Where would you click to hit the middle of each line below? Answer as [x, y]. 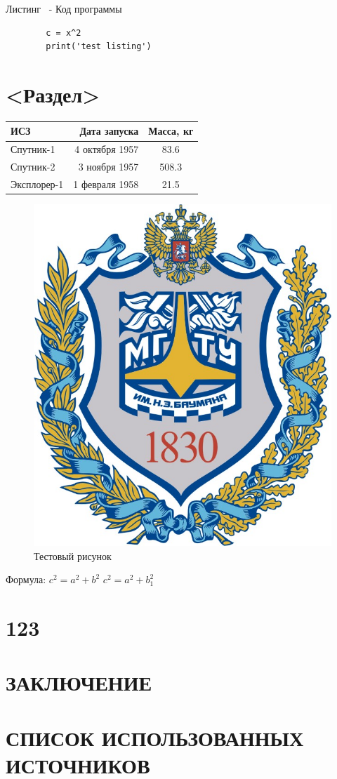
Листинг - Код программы [64, 8]
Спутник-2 [33, 167]
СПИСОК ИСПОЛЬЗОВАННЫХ [155, 737]
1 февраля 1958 [106, 184]
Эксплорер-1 [37, 184]
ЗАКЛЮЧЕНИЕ [79, 683]
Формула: [26, 579]
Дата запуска [109, 131]
